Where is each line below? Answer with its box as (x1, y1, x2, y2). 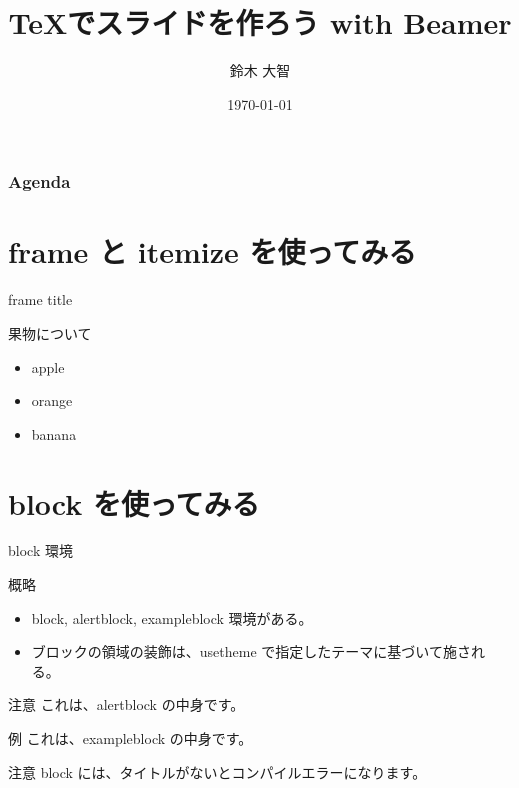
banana (31, 423, 77, 444)
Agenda (8, 169, 71, 194)
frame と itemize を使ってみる (8, 231, 417, 272)
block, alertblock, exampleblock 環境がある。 (31, 607, 313, 628)
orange (31, 390, 73, 411)
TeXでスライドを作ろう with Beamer (8, 2, 512, 43)
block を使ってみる (8, 482, 260, 523)
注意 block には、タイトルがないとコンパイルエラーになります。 (8, 761, 427, 782)
